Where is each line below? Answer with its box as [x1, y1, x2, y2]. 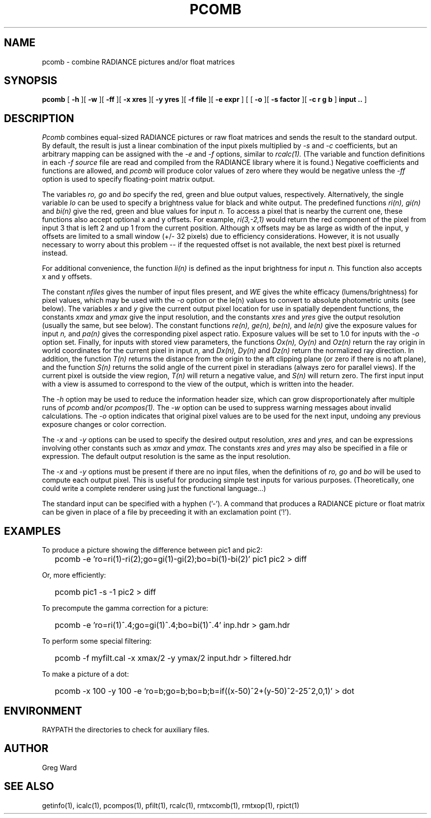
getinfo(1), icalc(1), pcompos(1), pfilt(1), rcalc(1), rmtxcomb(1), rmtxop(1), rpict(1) [42, 801, 300, 810]
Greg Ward [42, 763, 77, 772]
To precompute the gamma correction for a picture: [42, 604, 209, 613]
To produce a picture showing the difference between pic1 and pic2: [42, 546, 263, 555]
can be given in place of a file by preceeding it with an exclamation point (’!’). [42, 508, 291, 517]
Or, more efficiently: [42, 571, 106, 580]
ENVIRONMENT [4, 704, 82, 717]
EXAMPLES [4, 524, 61, 537]
